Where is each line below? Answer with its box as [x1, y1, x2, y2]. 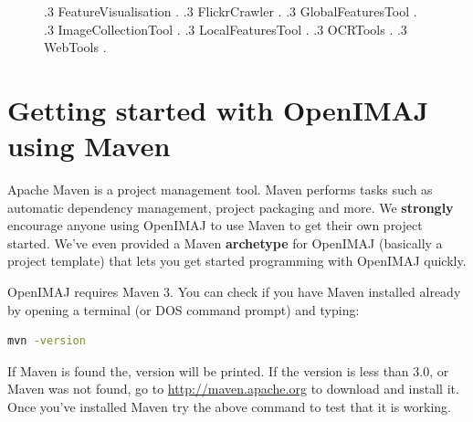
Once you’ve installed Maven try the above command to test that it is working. [7, 397, 452, 417]
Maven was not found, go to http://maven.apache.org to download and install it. [7, 379, 459, 398]
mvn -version [7, 334, 86, 348]
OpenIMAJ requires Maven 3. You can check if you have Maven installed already [7, 282, 461, 301]
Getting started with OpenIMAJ [7, 90, 429, 128]
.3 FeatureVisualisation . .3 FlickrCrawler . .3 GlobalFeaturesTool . [44, 2, 417, 20]
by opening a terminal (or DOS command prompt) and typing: [7, 300, 360, 319]
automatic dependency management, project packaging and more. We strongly [7, 197, 454, 216]
